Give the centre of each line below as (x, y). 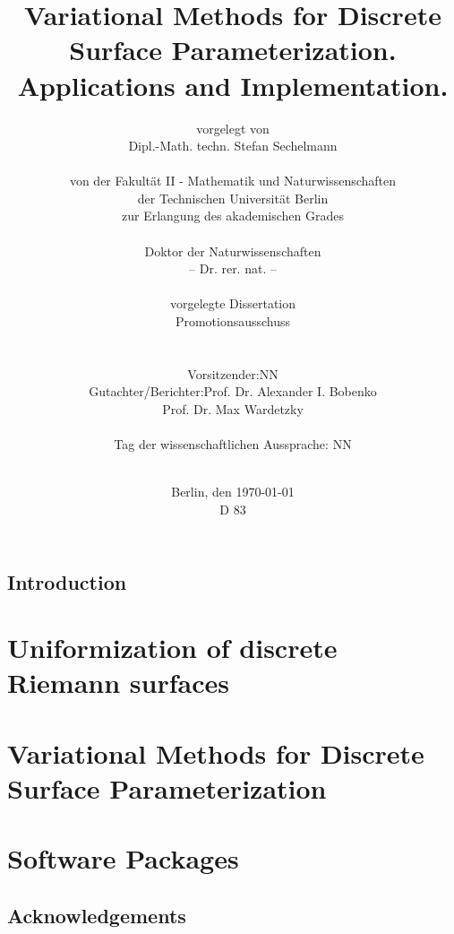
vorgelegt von (233, 128)
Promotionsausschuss (233, 321)
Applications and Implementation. (233, 85)
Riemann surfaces (118, 683)
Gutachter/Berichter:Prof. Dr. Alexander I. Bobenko (233, 391)
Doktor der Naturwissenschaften (233, 251)
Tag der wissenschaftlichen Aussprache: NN (233, 444)
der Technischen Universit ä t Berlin (233, 198)
